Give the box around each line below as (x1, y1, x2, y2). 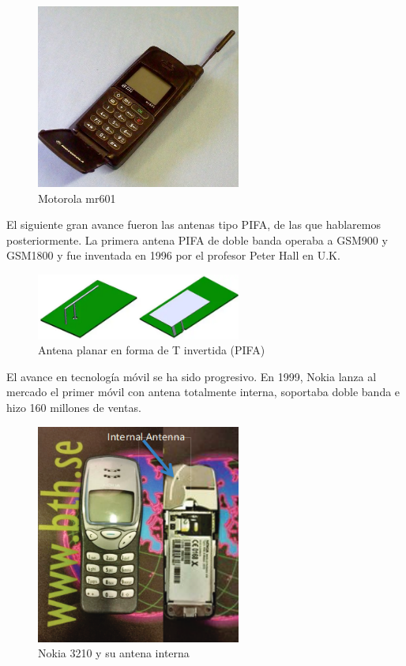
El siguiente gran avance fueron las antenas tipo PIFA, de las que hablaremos (6, 216, 381, 233)
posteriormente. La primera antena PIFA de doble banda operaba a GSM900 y (6, 231, 388, 248)
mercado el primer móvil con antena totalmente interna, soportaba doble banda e (6, 384, 400, 400)
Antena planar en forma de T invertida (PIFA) (38, 342, 265, 358)
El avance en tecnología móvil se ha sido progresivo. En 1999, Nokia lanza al (6, 368, 377, 384)
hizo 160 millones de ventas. (6, 398, 141, 415)
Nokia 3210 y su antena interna (38, 645, 190, 661)
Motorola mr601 (38, 189, 116, 206)
